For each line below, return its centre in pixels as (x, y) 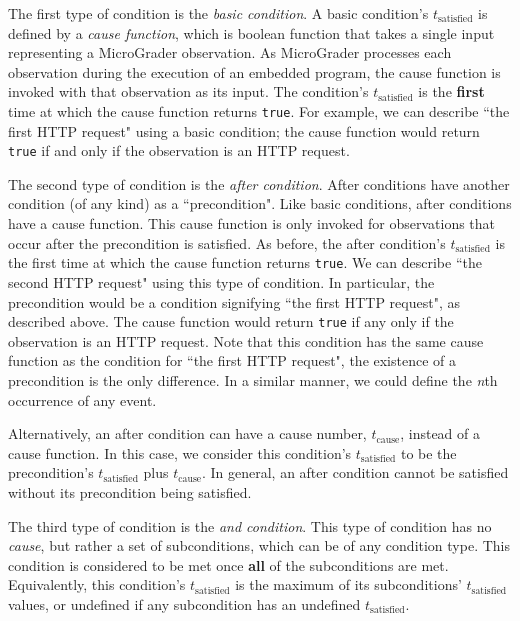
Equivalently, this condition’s (97, 584)
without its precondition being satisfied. (130, 491)
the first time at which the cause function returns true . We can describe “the (245, 262)
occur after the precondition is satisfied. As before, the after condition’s (227, 242)
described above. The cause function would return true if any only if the (231, 321)
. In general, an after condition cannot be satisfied (355, 472)
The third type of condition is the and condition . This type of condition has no (250, 525)
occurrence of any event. (82, 399)
